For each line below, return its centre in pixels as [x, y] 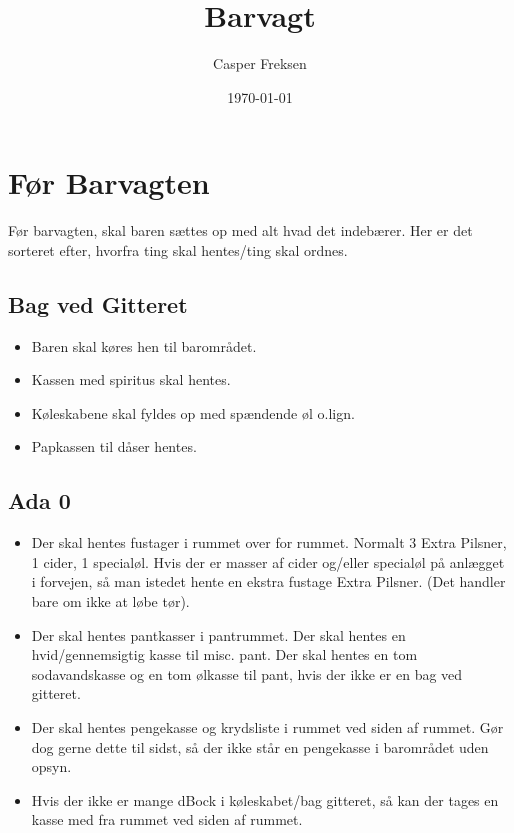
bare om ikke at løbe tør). [110, 601]
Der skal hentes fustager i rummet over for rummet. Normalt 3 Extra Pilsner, [269, 542]
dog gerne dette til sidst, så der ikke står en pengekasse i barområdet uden [260, 746]
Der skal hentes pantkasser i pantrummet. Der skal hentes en [218, 634]
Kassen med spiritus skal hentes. [131, 379]
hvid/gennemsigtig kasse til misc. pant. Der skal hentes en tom [224, 654]
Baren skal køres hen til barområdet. [144, 345]
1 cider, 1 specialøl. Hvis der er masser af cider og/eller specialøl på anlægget [268, 561]
